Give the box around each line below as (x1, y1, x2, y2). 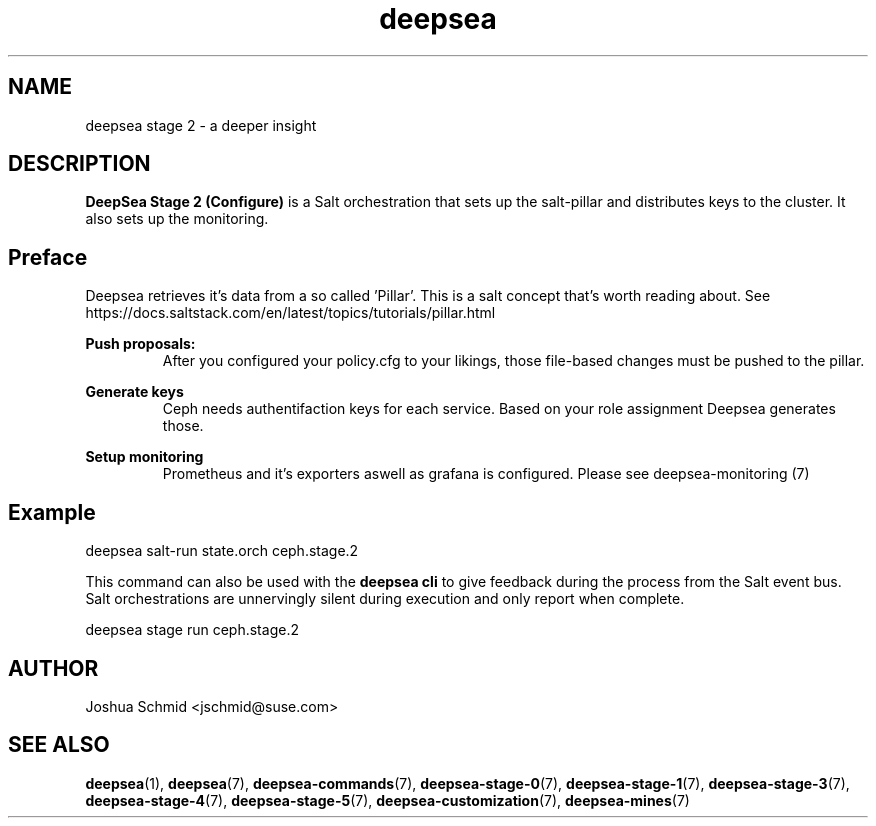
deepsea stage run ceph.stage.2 (85, 621, 299, 639)
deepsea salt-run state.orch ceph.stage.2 (85, 542, 359, 560)
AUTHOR (8, 655, 99, 681)
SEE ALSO (8, 732, 110, 758)
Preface (8, 244, 88, 270)
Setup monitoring (85, 448, 204, 466)
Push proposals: (85, 335, 196, 353)
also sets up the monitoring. (85, 210, 269, 228)
